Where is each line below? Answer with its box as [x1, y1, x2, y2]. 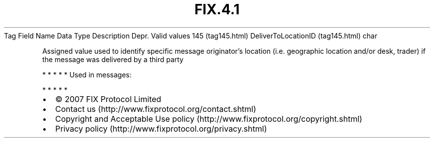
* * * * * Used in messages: [42, 70, 132, 79]
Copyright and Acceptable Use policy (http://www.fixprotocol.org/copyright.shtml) [55, 113, 363, 124]
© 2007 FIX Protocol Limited [55, 94, 162, 104]
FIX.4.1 [194, 1, 240, 18]
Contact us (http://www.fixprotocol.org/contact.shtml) [55, 104, 257, 114]
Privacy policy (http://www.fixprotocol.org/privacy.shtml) [55, 123, 267, 134]
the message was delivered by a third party [42, 55, 184, 64]
